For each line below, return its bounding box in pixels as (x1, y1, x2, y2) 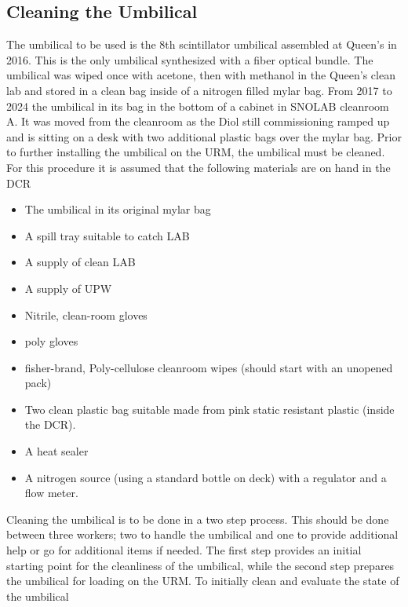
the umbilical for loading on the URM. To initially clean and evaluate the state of (6, 572, 399, 589)
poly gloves (24, 333, 78, 349)
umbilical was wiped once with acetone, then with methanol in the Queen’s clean (6, 67, 395, 83)
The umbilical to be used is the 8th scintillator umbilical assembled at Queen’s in (6, 36, 397, 53)
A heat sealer (24, 443, 89, 459)
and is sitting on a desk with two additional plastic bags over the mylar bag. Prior (6, 128, 402, 144)
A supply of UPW (24, 280, 112, 296)
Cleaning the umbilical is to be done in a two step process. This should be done (6, 510, 389, 527)
